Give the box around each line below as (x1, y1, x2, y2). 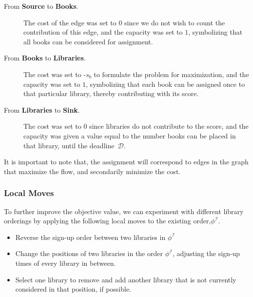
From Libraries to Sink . (4, 104, 80, 115)
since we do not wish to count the (124, 17, 225, 27)
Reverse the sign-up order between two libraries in (15, 232, 166, 242)
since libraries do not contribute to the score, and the (89, 121, 249, 131)
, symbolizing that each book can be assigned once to (86, 79, 245, 89)
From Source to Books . (4, 1, 78, 11)
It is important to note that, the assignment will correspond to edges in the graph (4, 157, 249, 167)
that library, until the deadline (23, 140, 115, 150)
